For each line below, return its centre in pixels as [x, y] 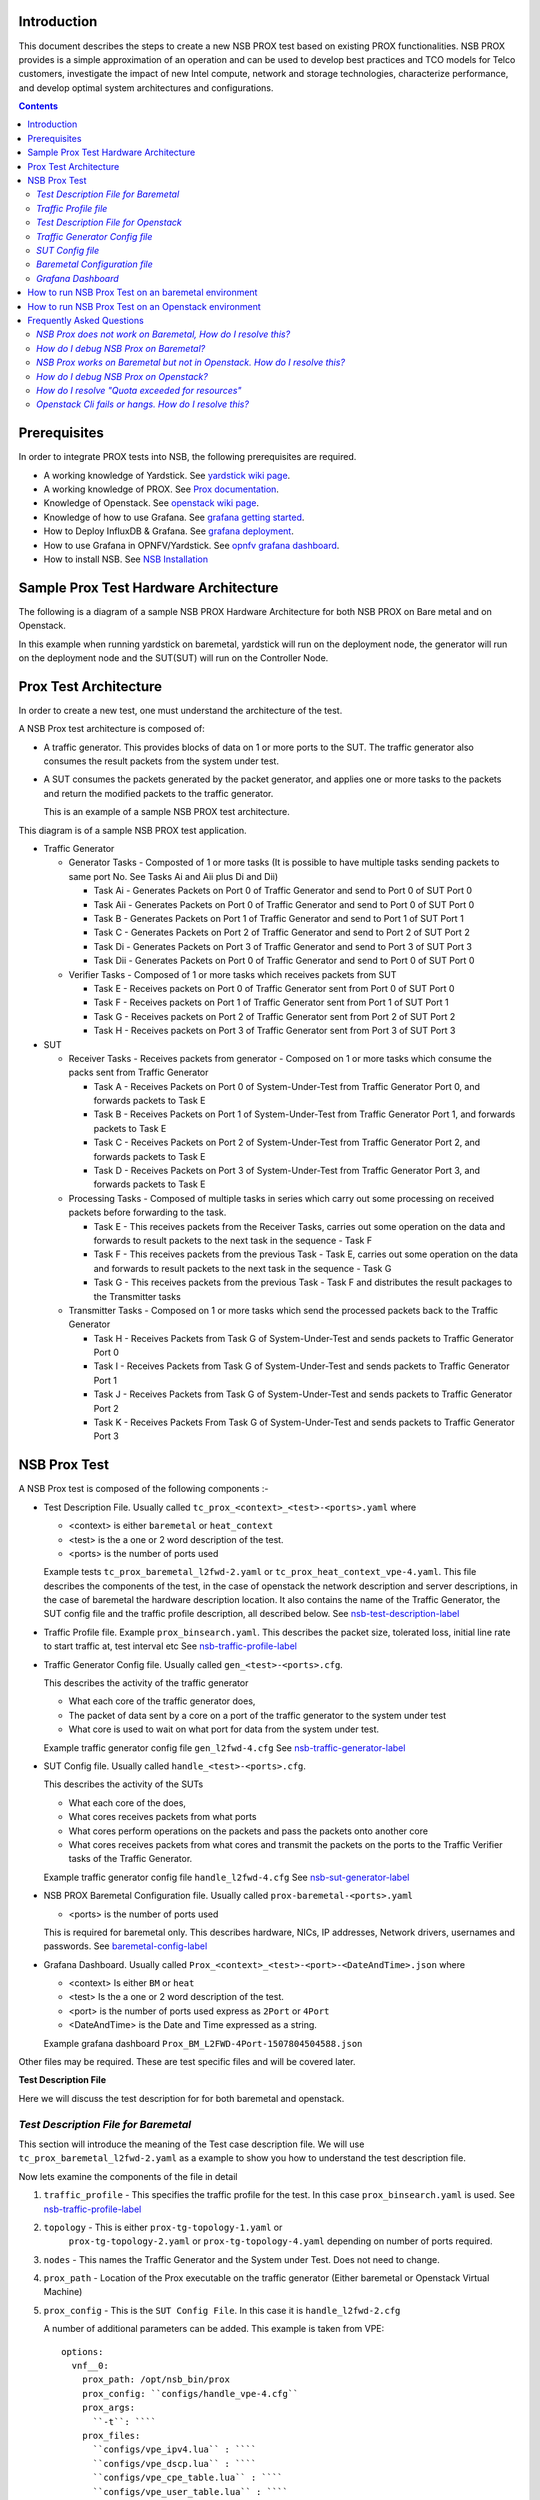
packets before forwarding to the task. [147, 1212]
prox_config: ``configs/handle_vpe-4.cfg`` [190, 2393]
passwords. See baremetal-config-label [125, 1946]
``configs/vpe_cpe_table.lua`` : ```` [188, 2478]
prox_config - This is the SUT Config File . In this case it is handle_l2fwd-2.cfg [222, 2310]
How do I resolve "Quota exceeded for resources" [139, 390]
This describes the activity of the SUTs [123, 1784]
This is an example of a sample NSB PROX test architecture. [166, 812]
